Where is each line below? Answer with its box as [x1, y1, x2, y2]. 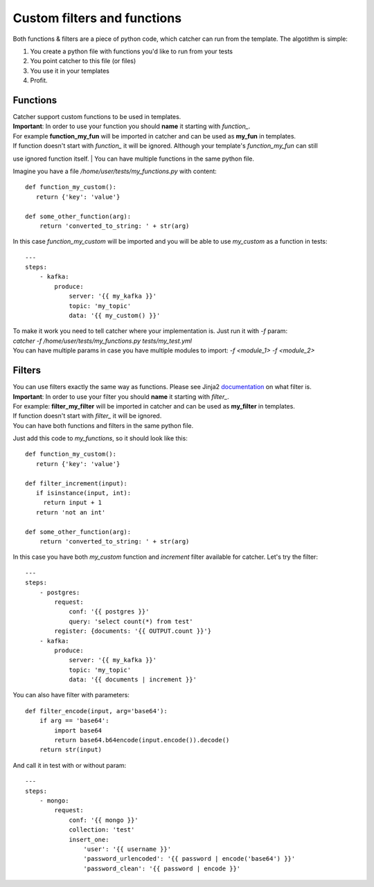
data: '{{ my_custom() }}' [69, 312, 161, 320]
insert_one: [69, 835, 109, 843]
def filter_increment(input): [25, 479, 128, 487]
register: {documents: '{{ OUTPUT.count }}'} [54, 627, 211, 635]
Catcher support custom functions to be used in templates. [12, 113, 181, 121]
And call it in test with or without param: [12, 761, 127, 769]
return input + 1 [43, 499, 103, 507]
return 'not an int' [35, 508, 106, 516]
